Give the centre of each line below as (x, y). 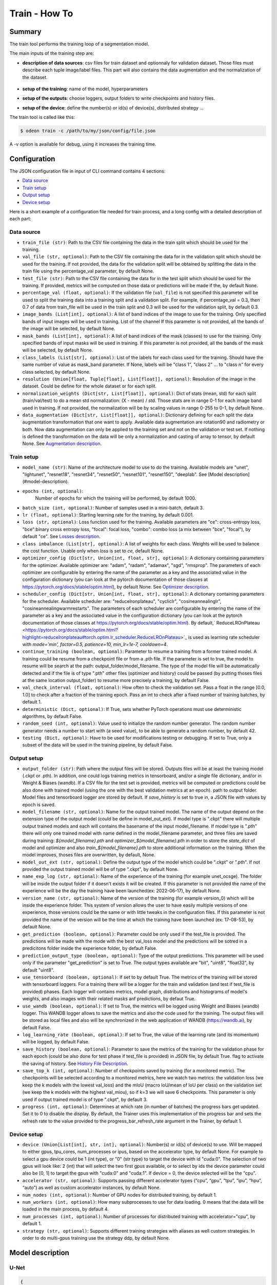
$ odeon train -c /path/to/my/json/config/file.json (88, 131)
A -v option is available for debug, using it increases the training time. (83, 144)
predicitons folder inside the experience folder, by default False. (90, 948)
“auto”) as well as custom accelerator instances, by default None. (92, 1188)
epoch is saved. (39, 804)
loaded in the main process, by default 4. (65, 1209)
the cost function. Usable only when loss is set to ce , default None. (93, 550)
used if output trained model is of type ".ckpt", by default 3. (85, 1099)
